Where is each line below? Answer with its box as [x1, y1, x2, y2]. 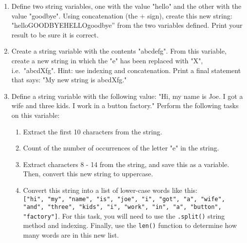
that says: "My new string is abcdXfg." [11, 75, 127, 85]
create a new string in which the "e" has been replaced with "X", [11, 55, 203, 65]
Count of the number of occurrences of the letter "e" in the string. [23, 143, 219, 153]
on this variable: [11, 110, 60, 120]
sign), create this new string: [147, 10, 232, 20]
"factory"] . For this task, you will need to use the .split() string [23, 210, 225, 221]
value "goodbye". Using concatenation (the [11, 10, 138, 20]
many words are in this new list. [23, 230, 119, 240]
